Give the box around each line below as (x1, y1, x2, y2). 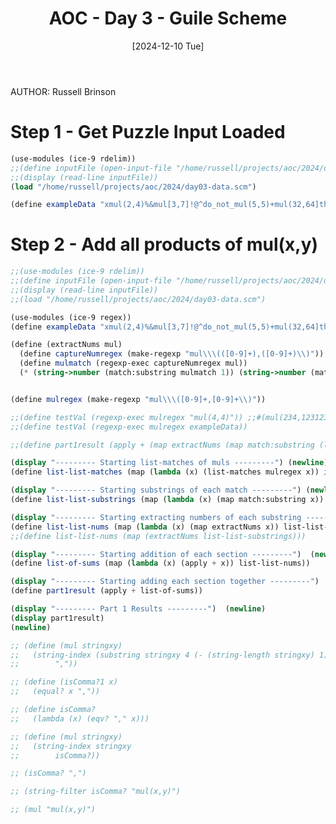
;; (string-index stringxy (10, 741, 132, 751)
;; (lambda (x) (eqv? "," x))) (10, 713, 150, 724)
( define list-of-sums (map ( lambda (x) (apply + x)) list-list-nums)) (10, 558, 311, 569)
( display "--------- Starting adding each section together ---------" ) (10, 577, 320, 587)
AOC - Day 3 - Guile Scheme (48, 7, 288, 30)
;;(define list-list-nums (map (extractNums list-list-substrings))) (10, 531, 307, 541)
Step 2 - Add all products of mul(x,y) (10, 233, 319, 256)
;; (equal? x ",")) (10, 687, 101, 697)
